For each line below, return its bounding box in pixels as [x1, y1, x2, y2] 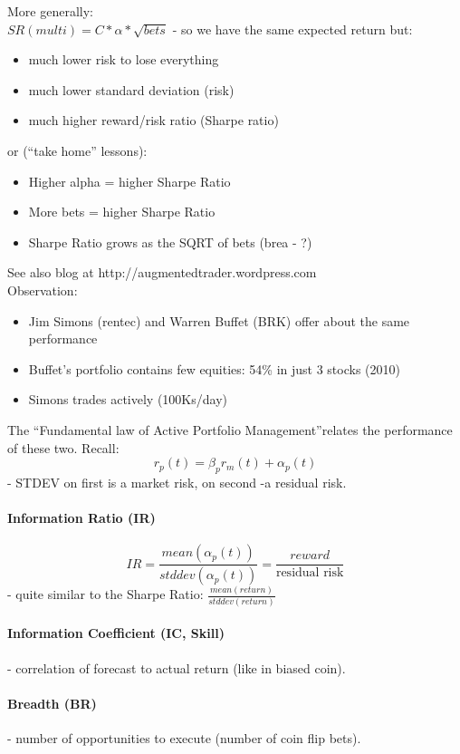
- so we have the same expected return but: [172, 19, 413, 38]
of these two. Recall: [7, 438, 120, 457]
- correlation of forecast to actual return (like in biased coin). [7, 658, 346, 677]
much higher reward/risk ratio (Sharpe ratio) [28, 111, 279, 130]
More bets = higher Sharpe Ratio [28, 202, 216, 221]
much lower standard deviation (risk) [28, 80, 235, 99]
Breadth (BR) [7, 693, 97, 712]
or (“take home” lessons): [7, 140, 148, 159]
